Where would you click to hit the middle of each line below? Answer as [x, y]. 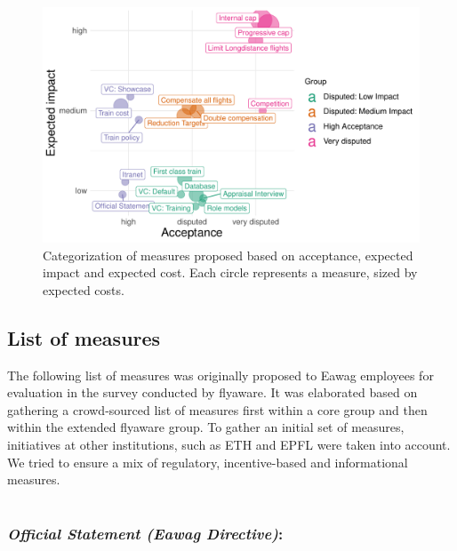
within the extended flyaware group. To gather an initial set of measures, [206, 427]
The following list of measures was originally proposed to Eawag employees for [220, 375]
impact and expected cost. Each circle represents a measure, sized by [230, 272]
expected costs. [84, 289]
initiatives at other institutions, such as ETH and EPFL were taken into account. [229, 444]
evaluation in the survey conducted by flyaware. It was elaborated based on [212, 392]
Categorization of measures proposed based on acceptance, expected [228, 255]
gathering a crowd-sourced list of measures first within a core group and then [217, 409]
